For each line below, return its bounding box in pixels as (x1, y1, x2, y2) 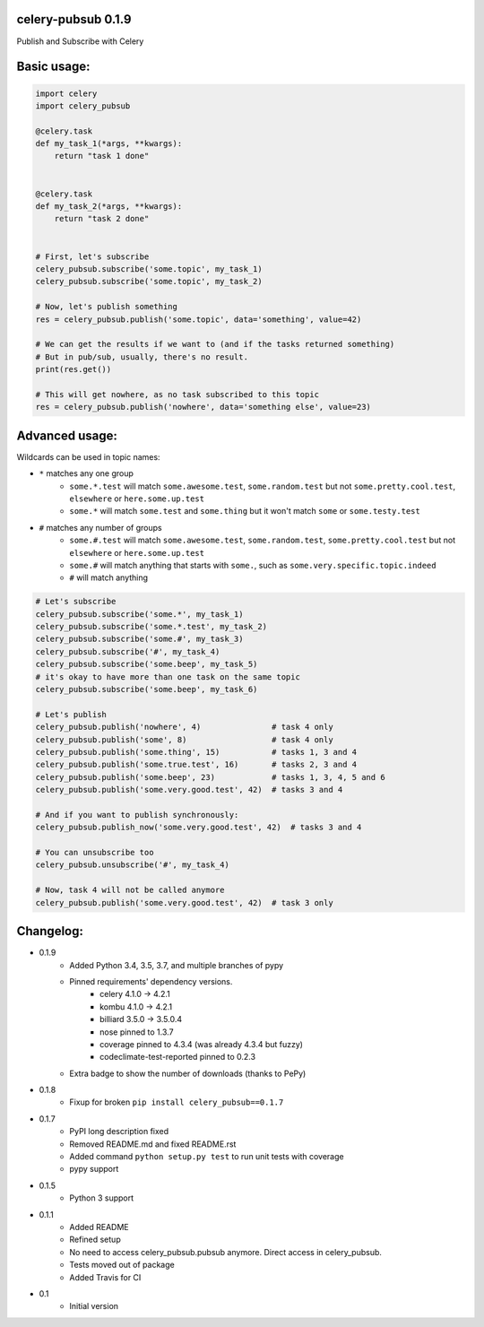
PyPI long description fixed (69, 1126, 169, 1137)
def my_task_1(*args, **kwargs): (35, 139, 183, 149)
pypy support (69, 1164, 119, 1175)
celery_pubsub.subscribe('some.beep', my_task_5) (35, 659, 258, 670)
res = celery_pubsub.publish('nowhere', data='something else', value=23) (35, 402, 372, 412)
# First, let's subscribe (35, 251, 150, 262)
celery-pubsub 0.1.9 (16, 12, 132, 27)
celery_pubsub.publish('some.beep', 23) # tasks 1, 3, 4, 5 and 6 (35, 772, 385, 782)
